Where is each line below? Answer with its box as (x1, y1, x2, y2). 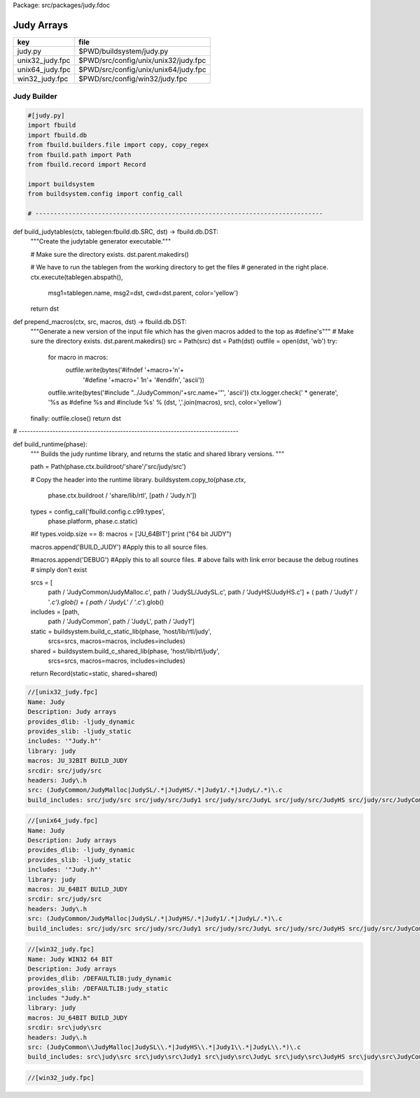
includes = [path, (30, 607, 80, 616)
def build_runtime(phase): (13, 439, 87, 448)
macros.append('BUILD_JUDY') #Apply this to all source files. (30, 542, 208, 551)
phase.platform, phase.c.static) (48, 516, 138, 525)
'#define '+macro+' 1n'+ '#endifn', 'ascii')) (83, 375, 205, 384)
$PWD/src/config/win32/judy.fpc (78, 73, 188, 83)
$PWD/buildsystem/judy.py (78, 46, 169, 56)
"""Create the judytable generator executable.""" (30, 237, 171, 246)
